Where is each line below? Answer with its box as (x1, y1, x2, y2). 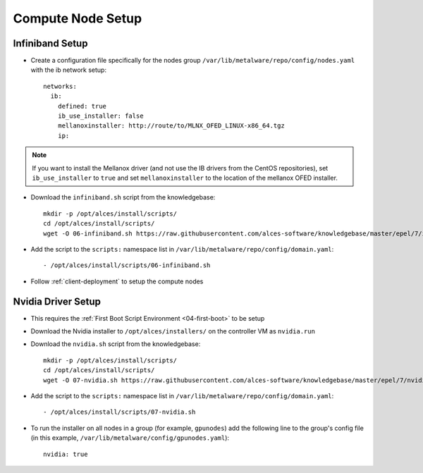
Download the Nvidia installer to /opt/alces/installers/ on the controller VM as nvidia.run (30, 327, 315, 335)
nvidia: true (43, 450, 88, 458)
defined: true (57, 102, 107, 110)
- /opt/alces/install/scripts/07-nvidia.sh (43, 408, 196, 416)
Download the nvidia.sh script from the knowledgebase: (30, 340, 201, 348)
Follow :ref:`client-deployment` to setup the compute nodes (30, 277, 204, 285)
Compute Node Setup (13, 11, 142, 26)
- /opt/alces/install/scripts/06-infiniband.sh (43, 262, 211, 269)
